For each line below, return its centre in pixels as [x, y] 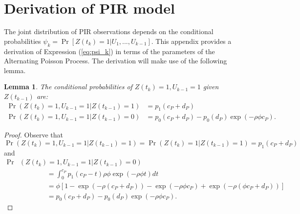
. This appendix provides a [191, 41]
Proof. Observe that [34, 135]
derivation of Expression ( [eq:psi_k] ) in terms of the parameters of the [109, 51]
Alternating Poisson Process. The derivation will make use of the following [116, 61]
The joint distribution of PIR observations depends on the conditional [109, 31]
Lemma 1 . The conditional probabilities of [68, 87]
